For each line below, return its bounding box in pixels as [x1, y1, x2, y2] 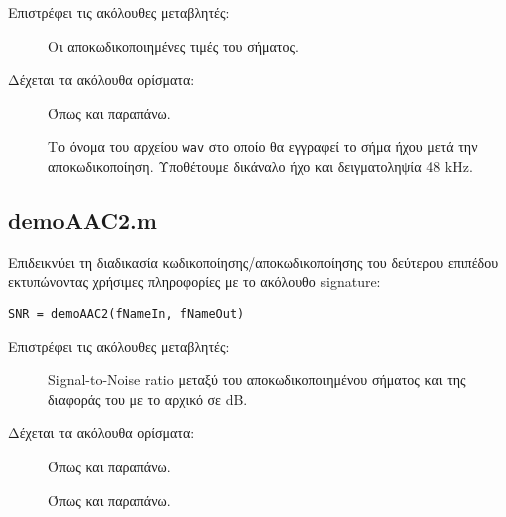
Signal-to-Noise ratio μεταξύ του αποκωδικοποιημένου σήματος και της [48, 369, 466, 390]
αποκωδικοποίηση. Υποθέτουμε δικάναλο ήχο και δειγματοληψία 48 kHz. [48, 156, 473, 177]
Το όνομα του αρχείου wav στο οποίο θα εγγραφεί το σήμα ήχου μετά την [48, 136, 478, 157]
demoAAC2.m [8, 205, 157, 236]
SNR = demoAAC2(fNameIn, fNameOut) [8, 307, 245, 322]
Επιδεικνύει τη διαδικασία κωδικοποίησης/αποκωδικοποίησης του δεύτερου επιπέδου [8, 251, 499, 272]
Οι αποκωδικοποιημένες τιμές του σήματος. [48, 35, 299, 56]
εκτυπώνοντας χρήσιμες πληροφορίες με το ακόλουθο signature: [8, 271, 381, 292]
